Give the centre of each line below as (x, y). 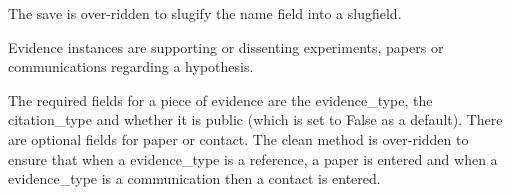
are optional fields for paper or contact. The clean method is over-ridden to (238, 138)
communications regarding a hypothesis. (131, 66)
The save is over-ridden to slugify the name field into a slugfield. (205, 13)
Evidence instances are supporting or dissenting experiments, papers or (226, 46)
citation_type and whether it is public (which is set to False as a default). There (255, 119)
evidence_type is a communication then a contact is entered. (194, 178)
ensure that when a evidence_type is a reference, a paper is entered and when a (253, 158)
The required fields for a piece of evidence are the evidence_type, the (220, 99)
